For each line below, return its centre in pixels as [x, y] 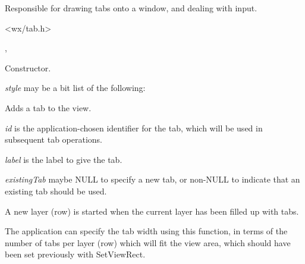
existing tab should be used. [56, 191]
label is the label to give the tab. [64, 159]
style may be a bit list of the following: [75, 88]
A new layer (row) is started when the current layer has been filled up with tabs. [152, 211]
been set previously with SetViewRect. [75, 254]
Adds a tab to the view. [48, 107]
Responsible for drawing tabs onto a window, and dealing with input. [131, 8]
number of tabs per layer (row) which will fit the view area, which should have [148, 242]
